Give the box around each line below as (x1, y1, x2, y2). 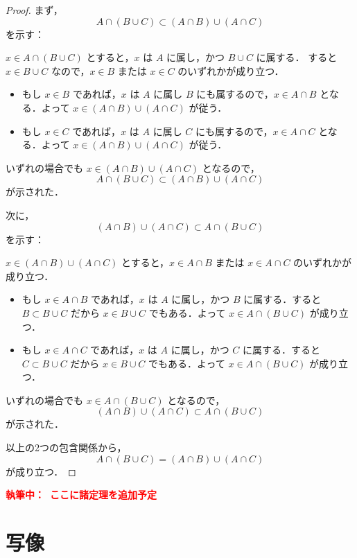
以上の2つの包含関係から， (6, 440, 127, 455)
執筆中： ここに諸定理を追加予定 (6, 487, 157, 502)
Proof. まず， (6, 3, 63, 17)
